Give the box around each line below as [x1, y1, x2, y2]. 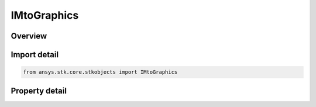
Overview [11, 31, 47, 41]
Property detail [11, 85, 67, 96]
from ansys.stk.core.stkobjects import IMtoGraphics [23, 69, 178, 75]
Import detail [11, 50, 59, 60]
